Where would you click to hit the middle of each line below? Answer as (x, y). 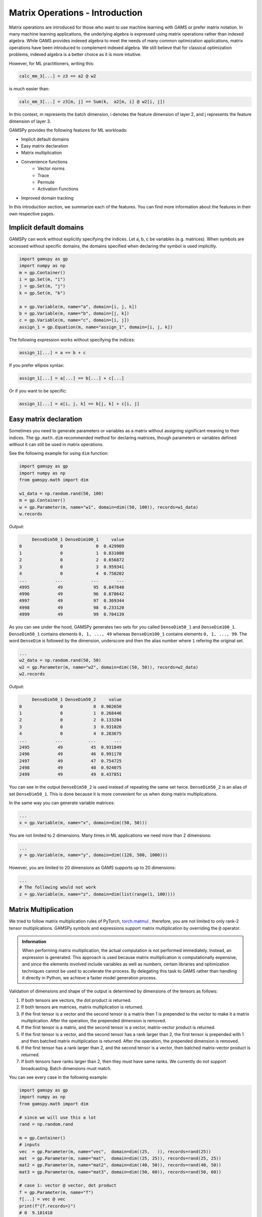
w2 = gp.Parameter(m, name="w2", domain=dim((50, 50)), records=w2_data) (109, 667)
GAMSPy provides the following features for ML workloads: (68, 130)
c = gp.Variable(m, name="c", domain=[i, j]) (74, 320)
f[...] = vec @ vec (42, 1199)
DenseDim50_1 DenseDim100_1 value (78, 539)
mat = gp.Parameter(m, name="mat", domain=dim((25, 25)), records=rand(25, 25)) (120, 1158)
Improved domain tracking (47, 198)
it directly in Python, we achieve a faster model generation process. (90, 977)
